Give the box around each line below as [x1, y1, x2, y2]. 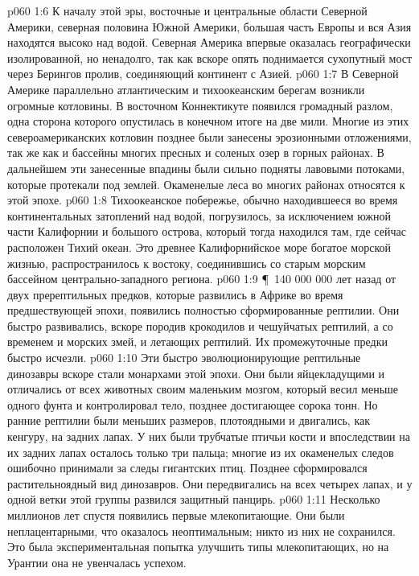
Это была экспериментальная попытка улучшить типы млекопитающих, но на [7, 538, 389, 555]
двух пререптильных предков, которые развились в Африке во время [7, 286, 343, 302]
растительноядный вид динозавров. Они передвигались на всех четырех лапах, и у [7, 475, 413, 492]
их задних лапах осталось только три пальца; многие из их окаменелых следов [7, 443, 394, 460]
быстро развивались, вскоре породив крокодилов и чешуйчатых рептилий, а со [7, 317, 393, 334]
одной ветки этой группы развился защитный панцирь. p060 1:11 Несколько [7, 491, 380, 508]
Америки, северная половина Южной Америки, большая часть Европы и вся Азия [7, 18, 412, 35]
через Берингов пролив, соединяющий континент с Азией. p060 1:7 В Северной [7, 65, 399, 82]
